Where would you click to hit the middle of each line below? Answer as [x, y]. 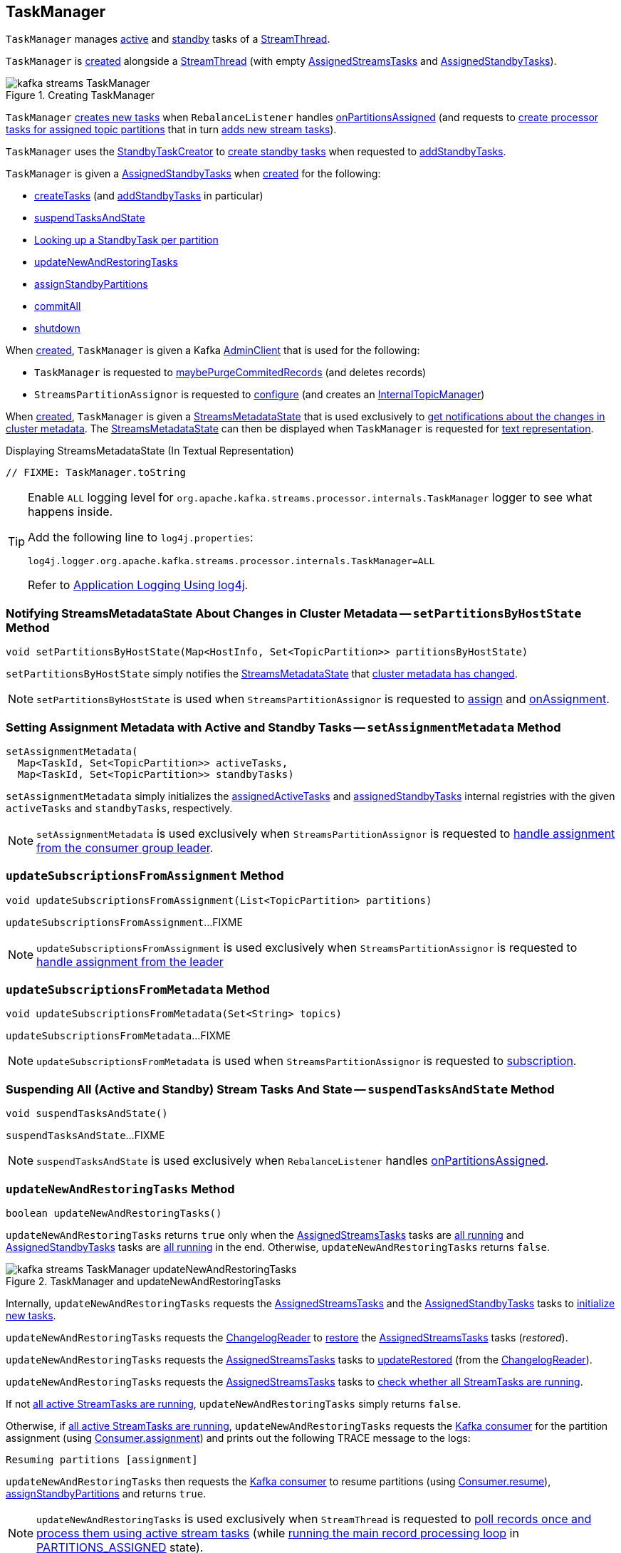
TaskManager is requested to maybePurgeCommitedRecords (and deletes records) [230, 373]
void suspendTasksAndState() [87, 1114]
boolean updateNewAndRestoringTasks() [114, 1213]
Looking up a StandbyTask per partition [126, 240]
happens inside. [71, 512]
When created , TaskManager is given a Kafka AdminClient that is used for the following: [213, 350]
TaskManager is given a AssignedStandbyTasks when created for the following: [193, 174]
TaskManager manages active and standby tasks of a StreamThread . [168, 39]
